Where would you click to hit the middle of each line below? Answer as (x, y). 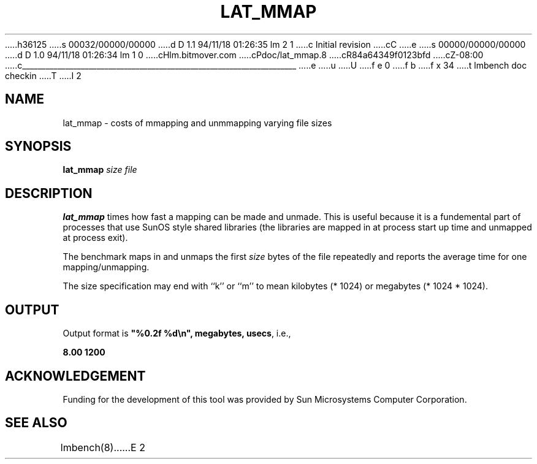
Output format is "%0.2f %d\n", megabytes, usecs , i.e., (177, 333)
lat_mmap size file (100, 170)
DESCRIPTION (49, 193)
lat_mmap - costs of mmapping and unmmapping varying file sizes (197, 123)
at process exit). (95, 238)
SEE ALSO (36, 423)
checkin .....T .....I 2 (43, 75)
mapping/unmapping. (106, 267)
